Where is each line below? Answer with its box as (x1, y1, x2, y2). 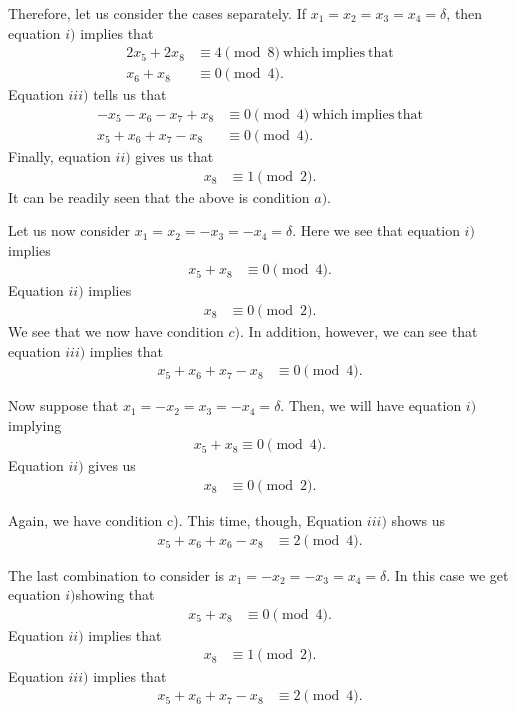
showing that (75, 584, 155, 605)
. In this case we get (386, 564, 509, 585)
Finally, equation (8, 145, 111, 166)
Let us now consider (8, 220, 131, 241)
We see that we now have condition (8, 320, 224, 341)
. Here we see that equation (292, 220, 460, 241)
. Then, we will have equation (280, 395, 462, 416)
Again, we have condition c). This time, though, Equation (8, 510, 363, 531)
